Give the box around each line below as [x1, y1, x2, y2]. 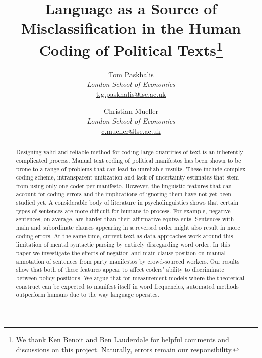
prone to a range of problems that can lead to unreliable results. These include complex [16, 164, 246, 173]
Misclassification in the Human [21, 18, 241, 38]
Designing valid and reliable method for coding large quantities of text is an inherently [16, 148, 243, 156]
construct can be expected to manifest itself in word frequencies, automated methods [16, 282, 239, 290]
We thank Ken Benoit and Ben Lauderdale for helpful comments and [16, 334, 229, 344]
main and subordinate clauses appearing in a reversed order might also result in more [16, 223, 240, 232]
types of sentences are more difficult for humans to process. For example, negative [16, 206, 231, 215]
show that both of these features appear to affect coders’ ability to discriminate [16, 265, 224, 274]
